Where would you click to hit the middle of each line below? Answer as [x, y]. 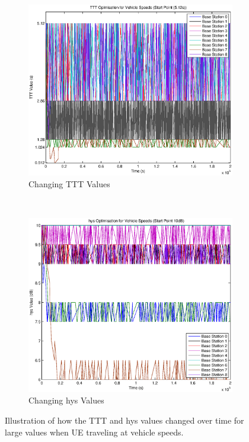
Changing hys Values [66, 400]
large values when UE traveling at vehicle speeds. [94, 432]
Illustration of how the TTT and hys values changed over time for [124, 420]
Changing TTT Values [69, 183]
